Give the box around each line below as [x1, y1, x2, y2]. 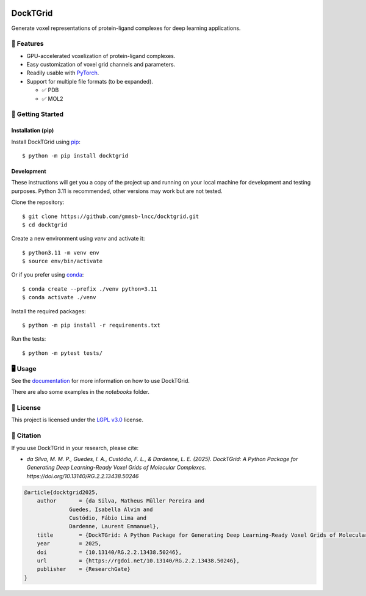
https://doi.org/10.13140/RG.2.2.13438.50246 [26, 472, 139, 479]
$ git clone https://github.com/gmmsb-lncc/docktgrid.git [22, 213, 199, 220]
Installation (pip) [11, 127, 54, 134]
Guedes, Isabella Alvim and [69, 506, 153, 513]
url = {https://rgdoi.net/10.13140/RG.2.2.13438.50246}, [37, 557, 240, 564]
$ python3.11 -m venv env [22, 249, 100, 256]
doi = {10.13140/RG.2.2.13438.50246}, [37, 548, 182, 556]
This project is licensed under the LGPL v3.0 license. [11, 416, 143, 424]
